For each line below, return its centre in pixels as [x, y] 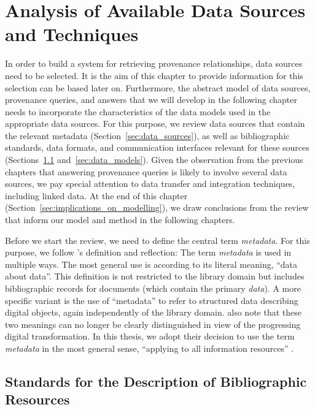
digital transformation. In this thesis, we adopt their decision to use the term [150, 336]
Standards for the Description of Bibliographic [156, 381]
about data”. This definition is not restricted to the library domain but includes [155, 276]
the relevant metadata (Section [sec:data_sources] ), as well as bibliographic [147, 135]
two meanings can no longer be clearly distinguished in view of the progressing [153, 324]
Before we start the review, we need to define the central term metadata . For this [157, 240]
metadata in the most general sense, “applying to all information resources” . [150, 348]
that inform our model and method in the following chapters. [120, 220]
